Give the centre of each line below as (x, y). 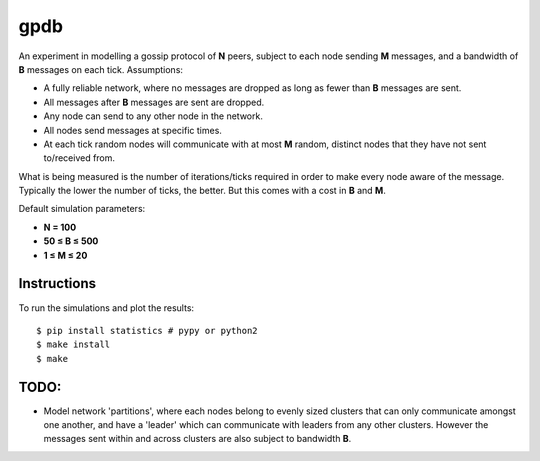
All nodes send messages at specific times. (132, 130)
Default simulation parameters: (82, 209)
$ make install (73, 344)
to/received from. (79, 158)
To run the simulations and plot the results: (106, 307)
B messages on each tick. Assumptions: (101, 69)
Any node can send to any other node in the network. (153, 116)
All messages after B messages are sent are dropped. (154, 102)
